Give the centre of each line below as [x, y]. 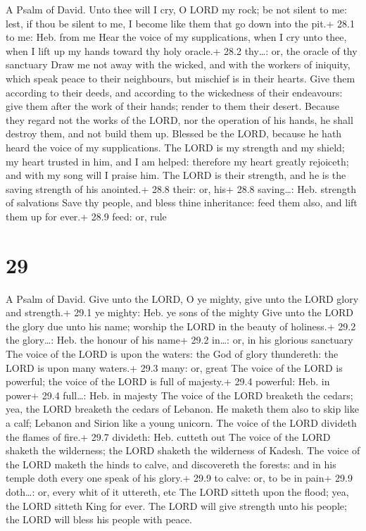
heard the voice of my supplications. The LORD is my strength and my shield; [175, 147]
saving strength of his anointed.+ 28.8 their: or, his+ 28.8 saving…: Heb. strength [181, 188]
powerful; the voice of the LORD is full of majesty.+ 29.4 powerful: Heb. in [168, 381]
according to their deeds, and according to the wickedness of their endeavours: [174, 92]
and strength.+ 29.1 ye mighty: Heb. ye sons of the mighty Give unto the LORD [180, 312]
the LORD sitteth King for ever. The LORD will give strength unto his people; [176, 505]
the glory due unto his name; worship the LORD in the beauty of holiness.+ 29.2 [181, 326]
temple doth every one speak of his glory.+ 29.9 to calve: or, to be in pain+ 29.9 [179, 478]
